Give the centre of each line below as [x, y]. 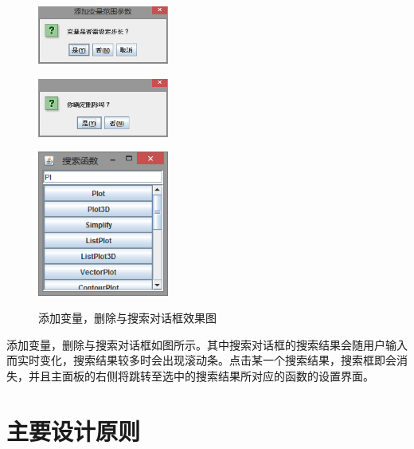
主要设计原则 [74, 430]
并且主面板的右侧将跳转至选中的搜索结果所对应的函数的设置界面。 [201, 376]
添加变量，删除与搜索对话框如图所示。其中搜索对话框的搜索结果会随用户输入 [207, 344]
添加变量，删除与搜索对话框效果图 [127, 318]
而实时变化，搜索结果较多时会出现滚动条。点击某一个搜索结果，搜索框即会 [201, 360]
